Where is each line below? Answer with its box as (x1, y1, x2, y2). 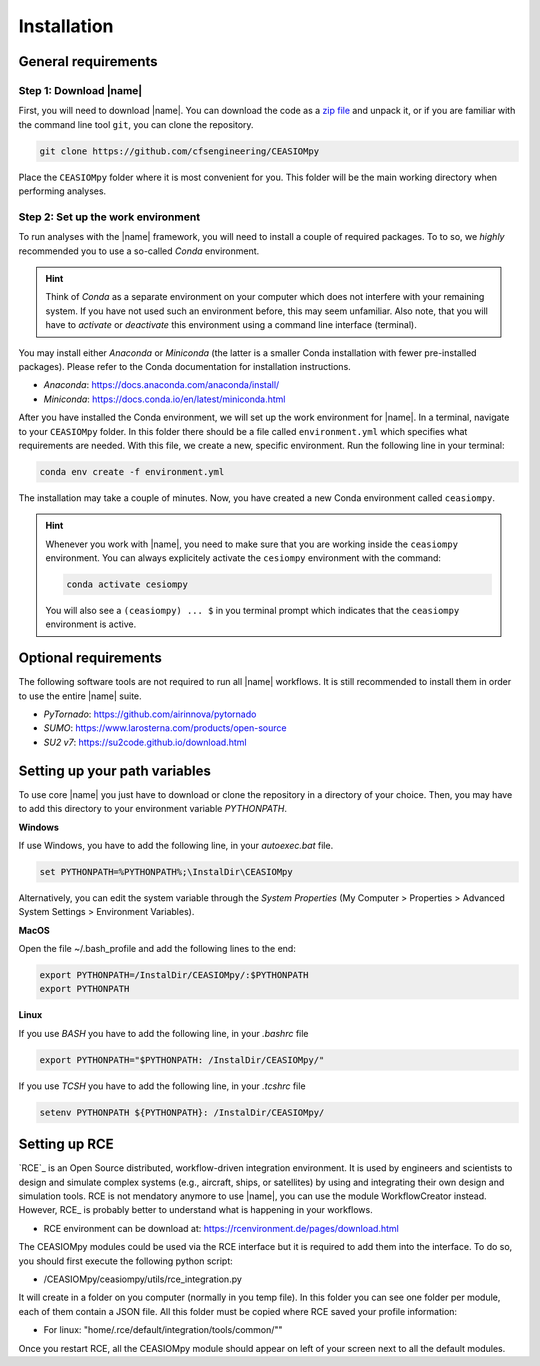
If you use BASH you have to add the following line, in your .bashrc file (18, 1027, 309, 1039)
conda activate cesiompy (66, 579, 189, 590)
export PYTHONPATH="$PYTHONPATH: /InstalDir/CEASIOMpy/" (39, 1054, 325, 1065)
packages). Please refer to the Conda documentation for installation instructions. (18, 360, 352, 372)
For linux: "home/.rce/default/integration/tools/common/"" (43, 1324, 284, 1336)
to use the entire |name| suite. (18, 690, 142, 702)
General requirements (18, 53, 159, 70)
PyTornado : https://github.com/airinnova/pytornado (43, 708, 257, 720)
